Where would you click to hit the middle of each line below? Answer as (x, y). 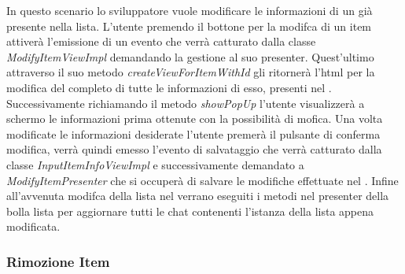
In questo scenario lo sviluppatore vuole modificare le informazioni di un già (190, 10)
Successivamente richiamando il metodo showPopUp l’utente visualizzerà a (186, 103)
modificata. (33, 226)
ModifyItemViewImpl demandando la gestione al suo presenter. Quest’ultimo (190, 56)
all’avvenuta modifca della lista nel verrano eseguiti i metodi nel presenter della (198, 196)
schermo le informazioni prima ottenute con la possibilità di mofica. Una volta (195, 118)
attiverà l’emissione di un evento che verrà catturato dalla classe (161, 41)
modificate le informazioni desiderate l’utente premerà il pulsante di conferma (193, 133)
